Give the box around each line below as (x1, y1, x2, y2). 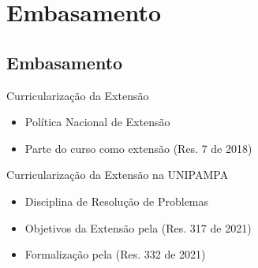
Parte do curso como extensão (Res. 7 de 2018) (24, 140, 252, 156)
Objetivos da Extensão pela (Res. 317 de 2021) (24, 219, 252, 236)
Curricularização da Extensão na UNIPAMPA (6, 166, 229, 183)
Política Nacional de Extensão (24, 114, 170, 130)
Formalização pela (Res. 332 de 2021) (24, 246, 206, 262)
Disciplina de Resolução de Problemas (24, 192, 209, 209)
